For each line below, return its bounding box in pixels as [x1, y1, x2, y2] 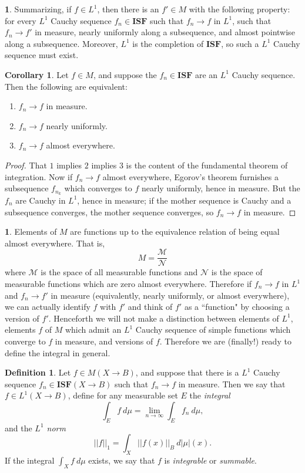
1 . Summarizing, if [5, 3, 72, 15]
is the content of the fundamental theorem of [126, 158, 288, 171]
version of [5, 312, 39, 324]
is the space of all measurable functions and [41, 266, 198, 278]
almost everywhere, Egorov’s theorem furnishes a [102, 170, 279, 183]
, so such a [221, 37, 259, 49]
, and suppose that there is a [135, 366, 239, 379]
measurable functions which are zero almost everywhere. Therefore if [5, 278, 252, 290]
